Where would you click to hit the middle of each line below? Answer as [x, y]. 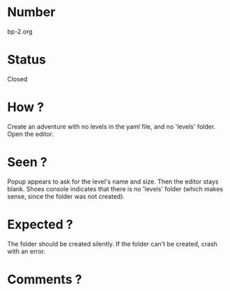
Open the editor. [30, 134]
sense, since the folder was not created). [66, 196]
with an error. [26, 251]
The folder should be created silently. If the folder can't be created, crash [113, 244]
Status [27, 60]
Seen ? [27, 162]
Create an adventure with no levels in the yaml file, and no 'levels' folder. [112, 126]
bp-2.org [20, 31]
